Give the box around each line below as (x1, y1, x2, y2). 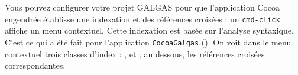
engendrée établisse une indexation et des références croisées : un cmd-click (5, 12, 280, 25)
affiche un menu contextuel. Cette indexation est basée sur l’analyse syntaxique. (5, 24, 294, 37)
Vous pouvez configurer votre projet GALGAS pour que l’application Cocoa (5, 1, 280, 13)
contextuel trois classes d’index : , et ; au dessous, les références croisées (5, 47, 265, 60)
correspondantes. (5, 59, 66, 71)
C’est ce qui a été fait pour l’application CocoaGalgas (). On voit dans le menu (5, 35, 291, 48)
